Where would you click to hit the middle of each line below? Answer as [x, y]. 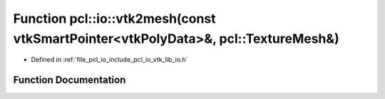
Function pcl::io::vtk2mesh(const [115, 19]
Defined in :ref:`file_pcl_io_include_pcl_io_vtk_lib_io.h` [109, 60]
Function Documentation [70, 80]
